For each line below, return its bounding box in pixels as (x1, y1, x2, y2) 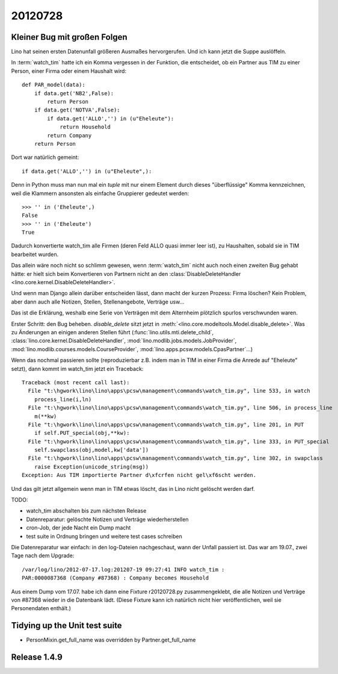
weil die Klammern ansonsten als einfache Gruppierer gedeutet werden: (11, 190, 189, 197)
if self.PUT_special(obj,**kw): (34, 429, 130, 437)
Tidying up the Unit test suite (11, 620, 123, 631)
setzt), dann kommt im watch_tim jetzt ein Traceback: (11, 365, 144, 372)
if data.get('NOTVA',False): (34, 107, 120, 114)
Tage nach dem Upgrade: (11, 552, 75, 560)
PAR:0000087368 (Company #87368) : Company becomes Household (22, 575, 209, 581)
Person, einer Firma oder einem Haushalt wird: (11, 67, 126, 75)
